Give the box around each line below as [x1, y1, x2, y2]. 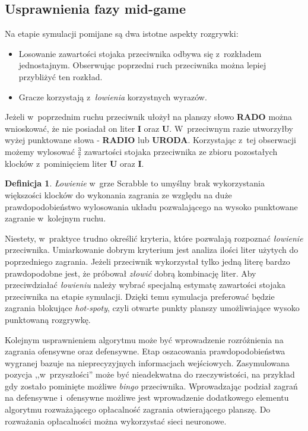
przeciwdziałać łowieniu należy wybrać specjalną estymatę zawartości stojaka [5, 278, 285, 291]
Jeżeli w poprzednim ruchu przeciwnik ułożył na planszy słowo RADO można [5, 110, 293, 123]
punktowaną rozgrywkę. [5, 313, 91, 325]
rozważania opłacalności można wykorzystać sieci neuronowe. [5, 414, 227, 427]
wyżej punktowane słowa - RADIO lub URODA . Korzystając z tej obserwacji [5, 134, 296, 146]
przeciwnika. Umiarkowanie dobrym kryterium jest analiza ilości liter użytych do [5, 243, 299, 256]
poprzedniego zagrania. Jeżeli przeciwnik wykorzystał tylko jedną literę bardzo [5, 255, 290, 267]
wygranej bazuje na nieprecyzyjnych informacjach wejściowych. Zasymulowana [5, 356, 290, 369]
